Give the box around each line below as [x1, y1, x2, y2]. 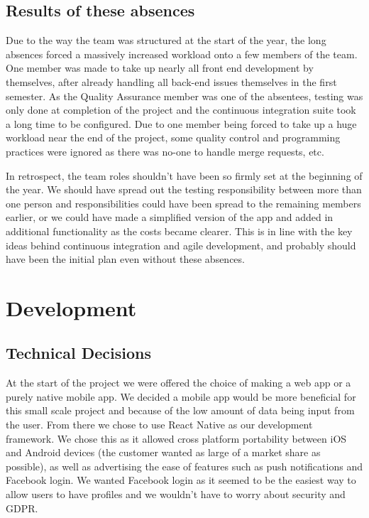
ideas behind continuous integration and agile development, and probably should [6, 237, 356, 252]
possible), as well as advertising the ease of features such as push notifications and [6, 458, 363, 473]
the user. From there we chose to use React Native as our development [6, 417, 313, 432]
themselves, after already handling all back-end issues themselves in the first [6, 74, 337, 89]
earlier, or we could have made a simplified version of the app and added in [6, 210, 334, 225]
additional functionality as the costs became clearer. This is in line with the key [6, 223, 353, 238]
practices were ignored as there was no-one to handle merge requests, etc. [6, 144, 324, 158]
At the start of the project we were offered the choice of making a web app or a [6, 375, 351, 390]
